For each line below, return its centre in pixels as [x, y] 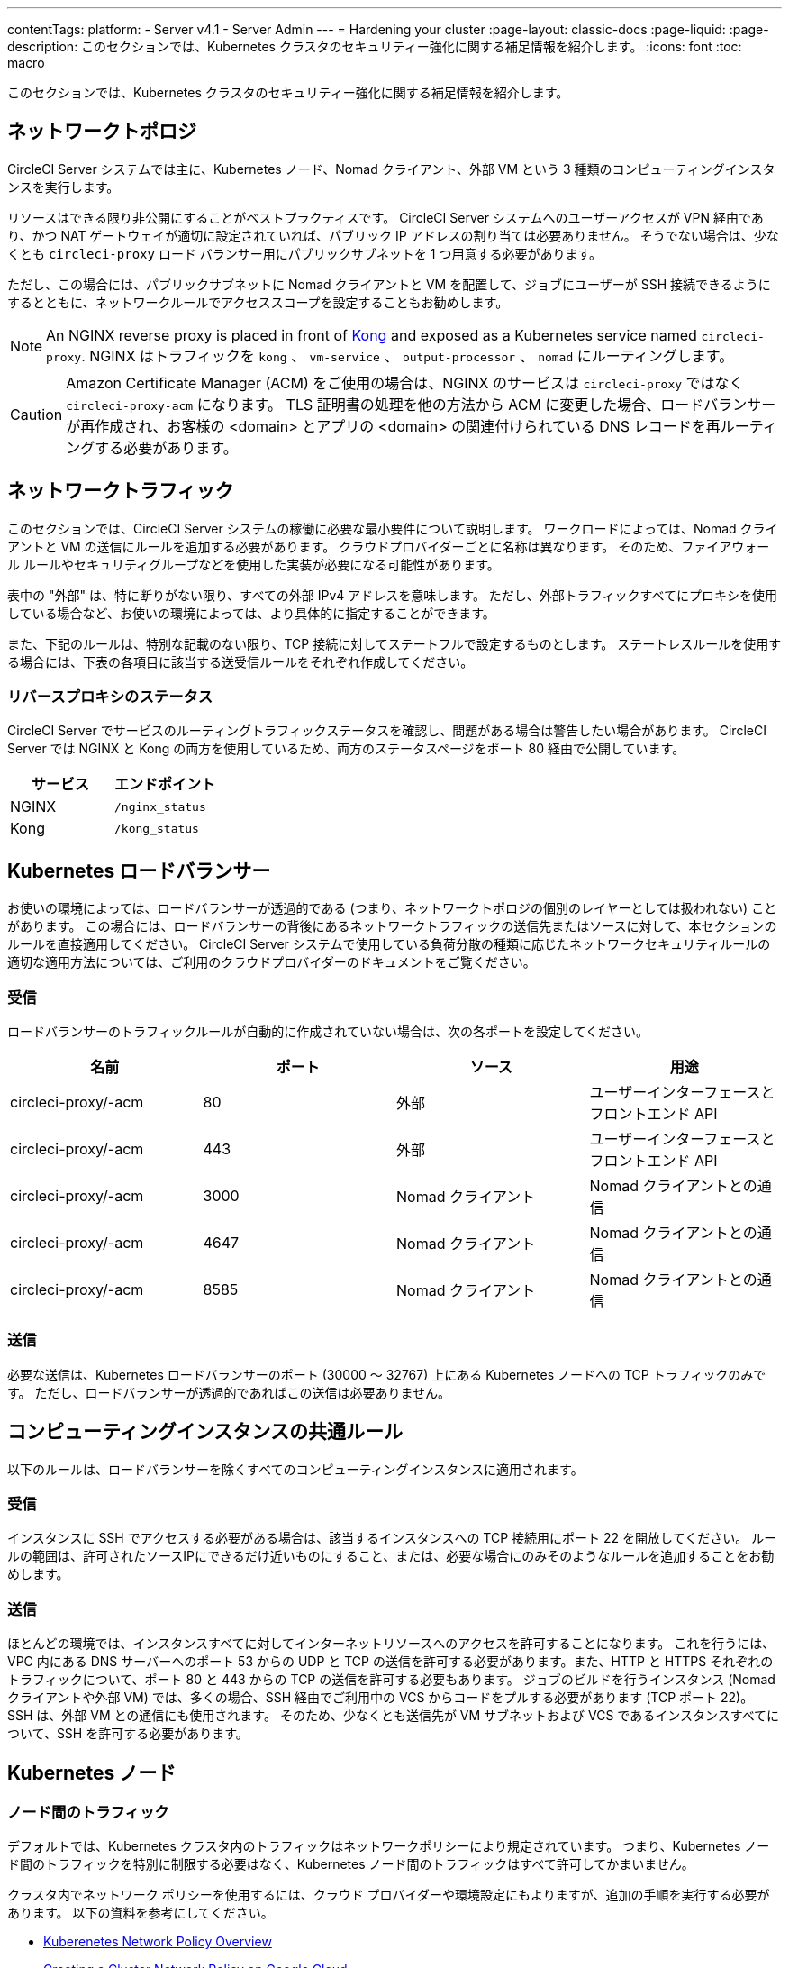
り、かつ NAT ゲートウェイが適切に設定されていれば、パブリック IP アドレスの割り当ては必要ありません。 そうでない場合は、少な [393, 235]
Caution [36, 414]
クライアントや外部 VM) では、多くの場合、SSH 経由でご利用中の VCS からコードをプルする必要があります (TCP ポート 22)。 [381, 1698]
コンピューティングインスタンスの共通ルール [205, 1432]
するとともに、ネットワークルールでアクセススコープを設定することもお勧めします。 [258, 302]
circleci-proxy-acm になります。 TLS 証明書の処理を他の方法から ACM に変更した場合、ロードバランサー [421, 404]
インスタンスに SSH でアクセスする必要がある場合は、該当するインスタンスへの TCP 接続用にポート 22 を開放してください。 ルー [392, 1538]
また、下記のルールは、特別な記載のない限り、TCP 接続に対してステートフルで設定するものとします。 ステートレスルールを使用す [394, 643]
